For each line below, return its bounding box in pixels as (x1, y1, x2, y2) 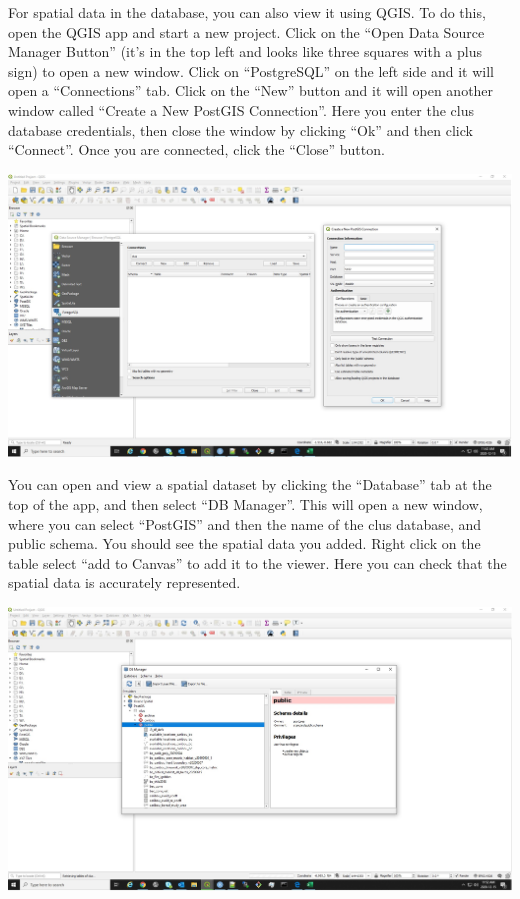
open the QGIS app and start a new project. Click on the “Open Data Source (8, 21, 485, 42)
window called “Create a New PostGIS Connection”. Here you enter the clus (8, 99, 475, 120)
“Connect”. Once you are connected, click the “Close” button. (8, 139, 385, 160)
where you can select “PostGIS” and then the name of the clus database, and (8, 513, 482, 534)
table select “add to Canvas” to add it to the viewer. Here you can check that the (8, 552, 507, 573)
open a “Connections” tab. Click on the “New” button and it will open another (8, 80, 494, 101)
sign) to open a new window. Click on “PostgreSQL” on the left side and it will (8, 60, 494, 81)
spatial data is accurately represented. (8, 572, 241, 593)
